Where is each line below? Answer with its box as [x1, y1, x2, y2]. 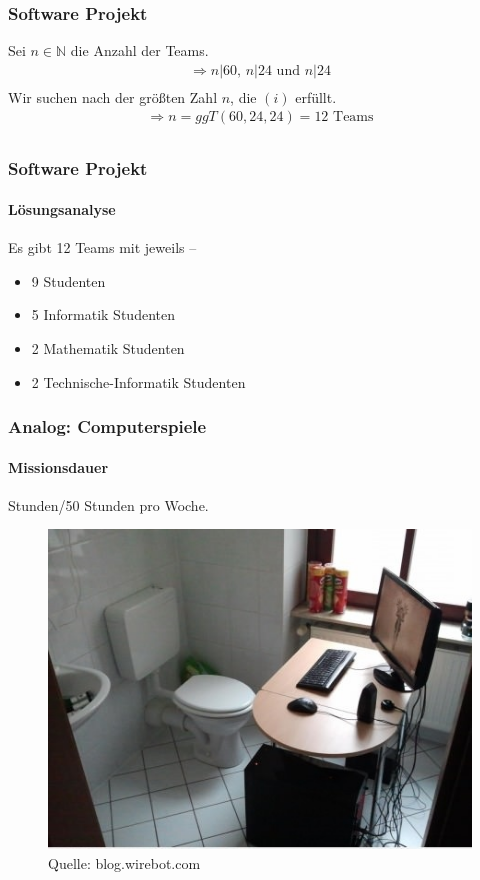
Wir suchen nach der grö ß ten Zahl [8, 86, 218, 107]
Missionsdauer [8, 456, 109, 477]
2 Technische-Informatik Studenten [31, 371, 246, 392]
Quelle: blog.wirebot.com [48, 852, 201, 873]
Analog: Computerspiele [8, 414, 207, 439]
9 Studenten [31, 270, 106, 291]
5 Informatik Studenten [31, 304, 175, 325]
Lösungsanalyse [8, 198, 116, 219]
